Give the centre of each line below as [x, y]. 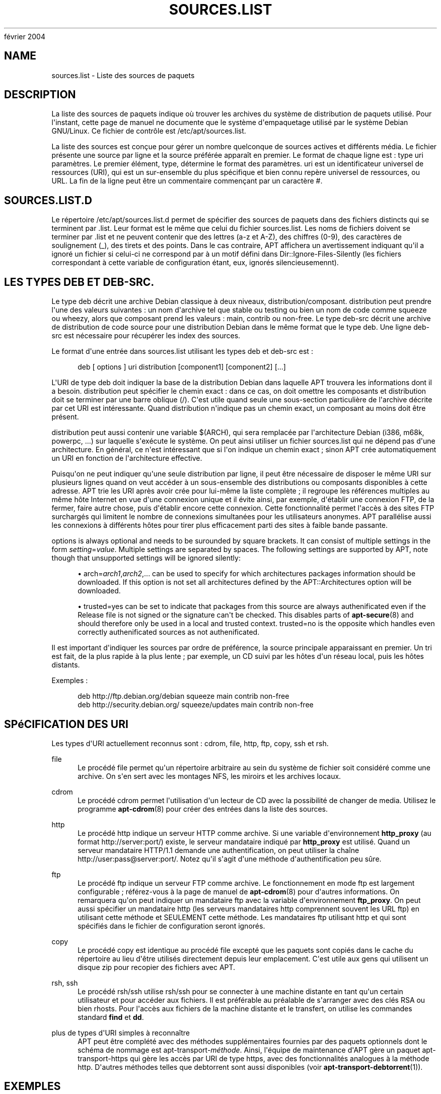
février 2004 [25, 36]
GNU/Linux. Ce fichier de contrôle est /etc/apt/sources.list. [149, 131]
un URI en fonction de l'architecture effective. [127, 458]
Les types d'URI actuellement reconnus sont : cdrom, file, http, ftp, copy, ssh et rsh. [190, 743]
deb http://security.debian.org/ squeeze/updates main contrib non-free [196, 705]
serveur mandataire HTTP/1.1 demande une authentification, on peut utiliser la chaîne [218, 850]
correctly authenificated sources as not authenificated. [169, 632]
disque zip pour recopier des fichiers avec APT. [157, 967]
